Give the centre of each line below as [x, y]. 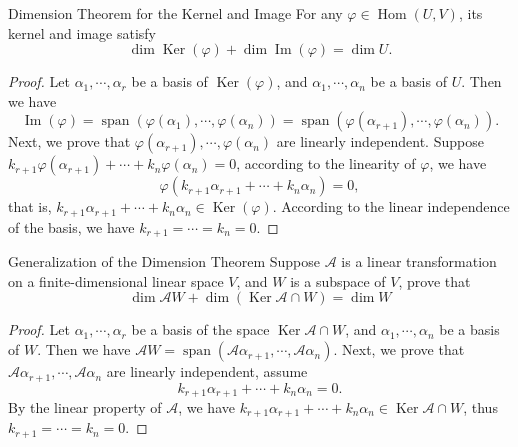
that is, [30, 206]
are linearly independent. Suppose [380, 141]
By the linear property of [85, 406]
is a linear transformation [419, 261]
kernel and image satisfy [82, 32]
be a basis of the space [200, 329]
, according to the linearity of [326, 163]
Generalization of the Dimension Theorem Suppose [164, 261]
